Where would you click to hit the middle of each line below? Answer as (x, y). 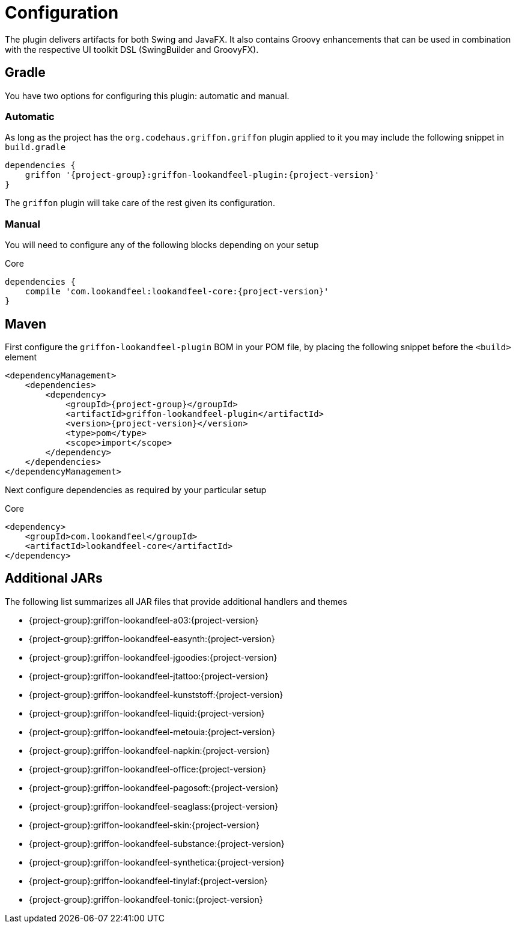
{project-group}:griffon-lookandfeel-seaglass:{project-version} (154, 806)
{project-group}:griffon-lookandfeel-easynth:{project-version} (152, 638)
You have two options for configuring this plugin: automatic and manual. (147, 96)
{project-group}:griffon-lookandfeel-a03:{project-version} (144, 620)
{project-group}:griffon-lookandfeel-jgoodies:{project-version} (153, 657)
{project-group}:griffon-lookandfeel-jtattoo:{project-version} (149, 676)
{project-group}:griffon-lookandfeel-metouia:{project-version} (152, 732)
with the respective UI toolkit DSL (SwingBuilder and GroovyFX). (132, 49)
